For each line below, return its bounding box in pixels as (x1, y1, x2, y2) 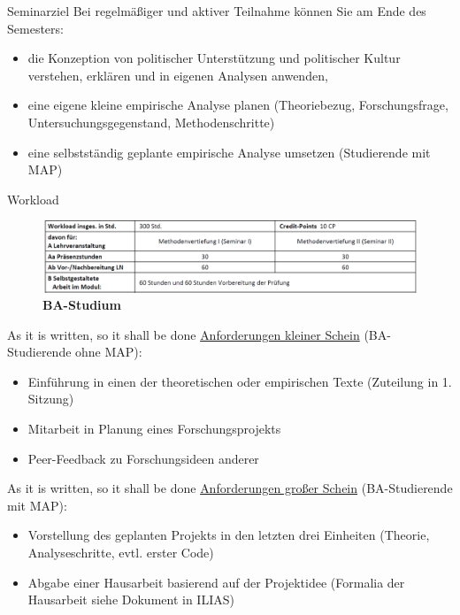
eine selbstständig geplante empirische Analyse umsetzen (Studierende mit (27, 142, 431, 161)
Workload (7, 189, 59, 208)
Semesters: (7, 19, 64, 37)
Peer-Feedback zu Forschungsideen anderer (27, 449, 259, 467)
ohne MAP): (75, 342, 142, 361)
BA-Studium (42, 296, 121, 314)
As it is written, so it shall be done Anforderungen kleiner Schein (7, 325, 360, 343)
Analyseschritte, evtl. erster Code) (27, 543, 214, 562)
